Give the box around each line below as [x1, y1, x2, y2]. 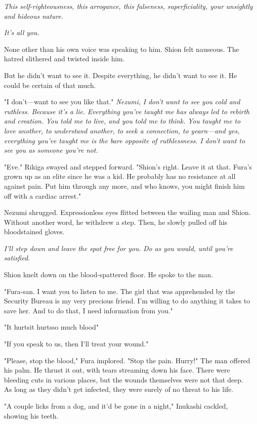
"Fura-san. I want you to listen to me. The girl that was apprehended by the [4, 286, 235, 296]
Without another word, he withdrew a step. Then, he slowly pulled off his [4, 216, 227, 227]
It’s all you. [4, 27, 40, 38]
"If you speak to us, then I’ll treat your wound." [4, 339, 149, 349]
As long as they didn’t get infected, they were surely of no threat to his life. [4, 384, 233, 394]
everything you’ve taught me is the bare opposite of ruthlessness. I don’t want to [4, 135, 245, 145]
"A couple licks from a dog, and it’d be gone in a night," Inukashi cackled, [4, 401, 228, 411]
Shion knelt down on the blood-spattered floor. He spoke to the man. [4, 269, 213, 280]
